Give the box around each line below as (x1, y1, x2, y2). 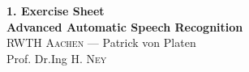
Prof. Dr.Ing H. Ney (6, 49, 107, 66)
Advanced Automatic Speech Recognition (6, 18, 243, 35)
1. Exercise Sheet (6, 2, 105, 19)
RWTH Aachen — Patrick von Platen (6, 34, 196, 51)
